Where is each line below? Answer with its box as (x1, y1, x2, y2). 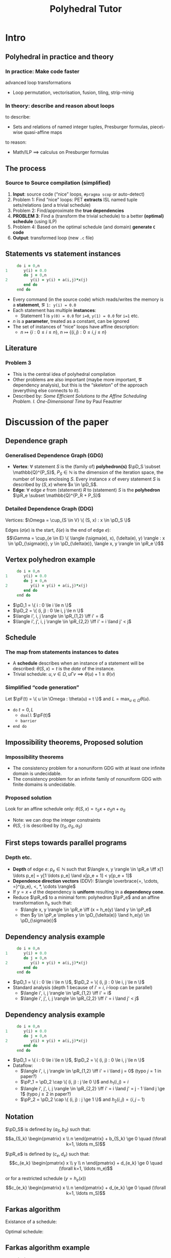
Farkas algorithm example (5, 1243, 90, 1252)
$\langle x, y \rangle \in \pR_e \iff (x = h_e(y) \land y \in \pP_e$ (20, 906, 152, 913)
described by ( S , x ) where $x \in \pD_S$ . (12, 481, 98, 488)
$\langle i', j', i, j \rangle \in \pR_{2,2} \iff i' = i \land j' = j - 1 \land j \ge (20, 1086, 165, 1092)
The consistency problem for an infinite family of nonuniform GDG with (12, 776, 162, 782)
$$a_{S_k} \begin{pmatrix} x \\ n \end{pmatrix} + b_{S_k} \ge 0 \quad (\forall (5, 1135, 166, 1141)
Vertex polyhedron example (5, 555, 96, 564)
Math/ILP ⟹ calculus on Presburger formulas (12, 149, 109, 156)
